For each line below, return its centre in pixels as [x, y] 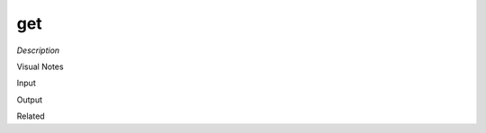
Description [38, 50]
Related [31, 116]
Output [29, 100]
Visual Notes [40, 66]
